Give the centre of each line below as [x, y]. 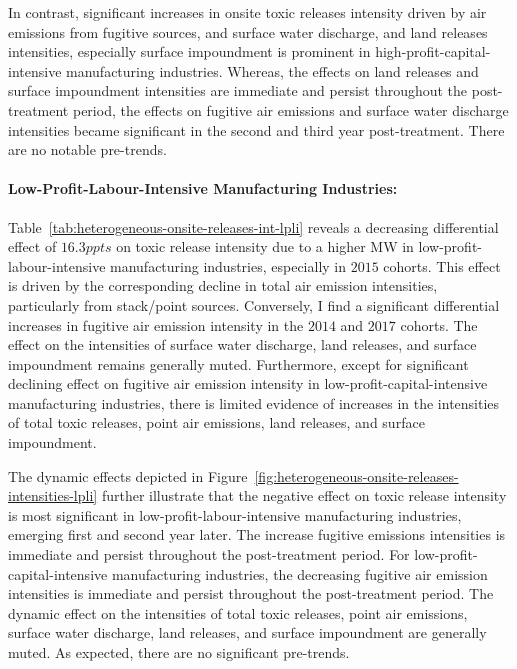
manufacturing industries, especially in [228, 265]
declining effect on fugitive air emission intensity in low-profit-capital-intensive [248, 383]
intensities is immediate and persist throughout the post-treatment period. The [251, 593]
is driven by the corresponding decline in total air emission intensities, [223, 285]
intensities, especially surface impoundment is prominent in [189, 51]
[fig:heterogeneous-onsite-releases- [356, 475]
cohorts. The [439, 324]
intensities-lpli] [53, 495]
